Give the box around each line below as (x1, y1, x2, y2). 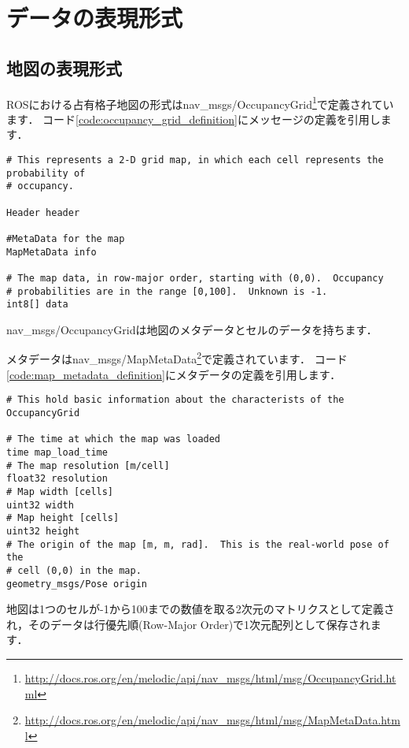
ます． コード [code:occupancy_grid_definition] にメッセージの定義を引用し (6, 110, 381, 127)
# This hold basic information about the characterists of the (6, 394, 345, 406)
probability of (6, 167, 86, 179)
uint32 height (6, 525, 80, 537)
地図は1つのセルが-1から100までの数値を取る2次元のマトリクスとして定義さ (6, 601, 395, 617)
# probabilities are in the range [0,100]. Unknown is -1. (6, 285, 328, 297)
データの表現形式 (6, 2, 183, 34)
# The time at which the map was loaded (6, 434, 221, 445)
